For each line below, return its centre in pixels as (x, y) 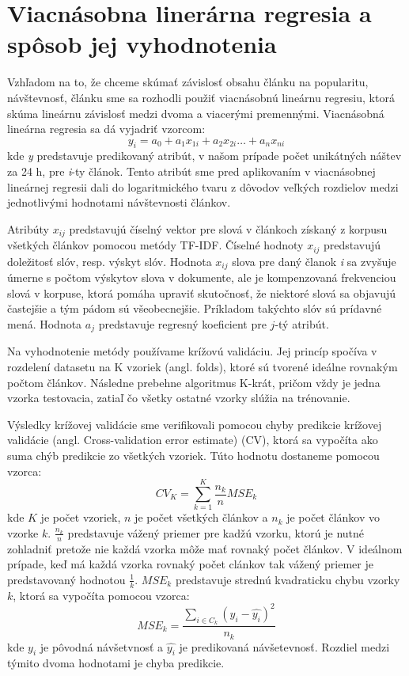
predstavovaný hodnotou (66, 579)
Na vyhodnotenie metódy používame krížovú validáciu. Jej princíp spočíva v (192, 351)
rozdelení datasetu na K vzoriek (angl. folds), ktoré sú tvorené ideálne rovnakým (203, 367)
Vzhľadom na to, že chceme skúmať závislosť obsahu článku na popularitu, (188, 82)
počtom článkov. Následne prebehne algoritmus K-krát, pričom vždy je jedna (194, 382)
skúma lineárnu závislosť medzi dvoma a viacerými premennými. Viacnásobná (196, 113)
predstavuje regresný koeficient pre (182, 324)
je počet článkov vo (333, 517)
